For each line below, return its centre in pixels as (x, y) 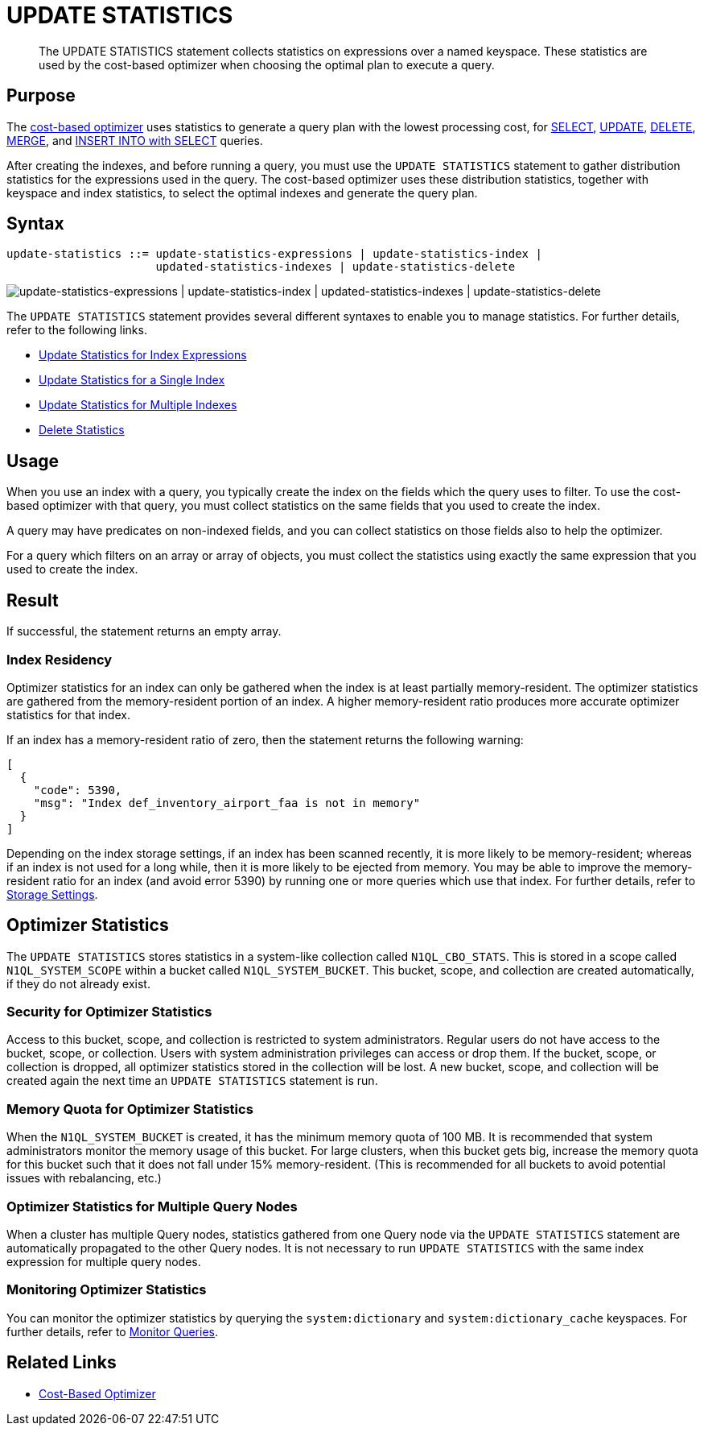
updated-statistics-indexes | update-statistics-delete (336, 267)
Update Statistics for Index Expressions (143, 355)
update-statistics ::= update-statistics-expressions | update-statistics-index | (274, 254)
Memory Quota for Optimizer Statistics (130, 1109)
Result (33, 600)
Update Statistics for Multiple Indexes (138, 405)
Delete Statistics (82, 430)
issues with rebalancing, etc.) (84, 1178)
